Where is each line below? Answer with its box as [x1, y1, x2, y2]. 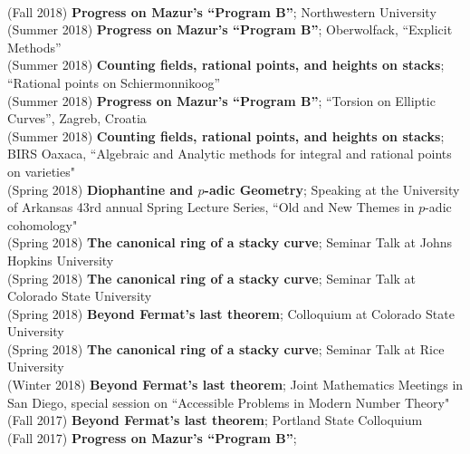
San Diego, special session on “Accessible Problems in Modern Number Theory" [7, 392, 450, 411]
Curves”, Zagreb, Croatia [7, 109, 147, 128]
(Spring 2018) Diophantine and [7, 179, 194, 198]
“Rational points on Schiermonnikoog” [7, 72, 221, 92]
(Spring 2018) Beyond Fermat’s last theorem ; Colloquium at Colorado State [7, 304, 455, 323]
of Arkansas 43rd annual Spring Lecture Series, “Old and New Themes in [7, 198, 415, 217]
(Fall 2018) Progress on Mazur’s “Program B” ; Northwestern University [7, 2, 436, 21]
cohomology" [7, 215, 78, 234]
